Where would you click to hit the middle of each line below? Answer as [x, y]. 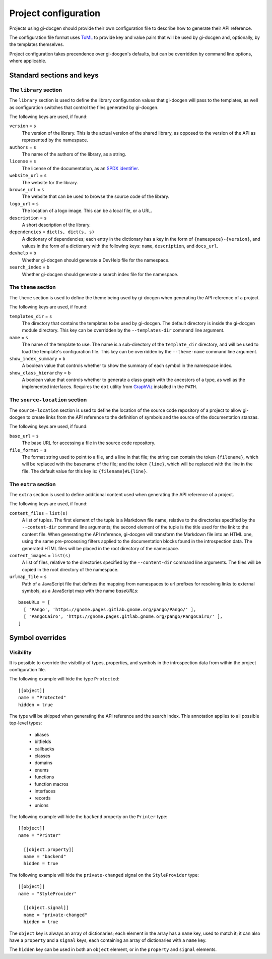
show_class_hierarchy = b [40, 372]
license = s [23, 161]
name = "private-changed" [55, 915]
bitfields [43, 741]
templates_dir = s [31, 316]
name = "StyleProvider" [48, 894]
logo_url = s [24, 203]
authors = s [23, 147]
